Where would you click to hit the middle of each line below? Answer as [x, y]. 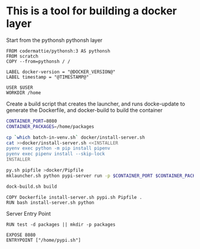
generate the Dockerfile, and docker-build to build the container [85, 110]
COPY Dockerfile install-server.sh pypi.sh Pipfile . [74, 197]
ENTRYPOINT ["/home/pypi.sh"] [44, 240]
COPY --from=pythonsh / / [38, 61]
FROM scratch [22, 56]
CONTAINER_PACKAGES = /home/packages [50, 126]
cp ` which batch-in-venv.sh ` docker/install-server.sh [76, 137]
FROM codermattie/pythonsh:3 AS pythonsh [58, 51]
